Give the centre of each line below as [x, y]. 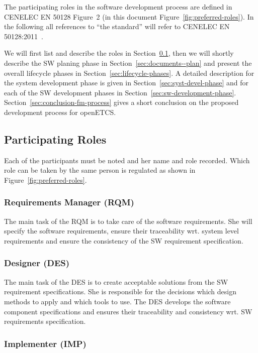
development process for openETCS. [60, 112]
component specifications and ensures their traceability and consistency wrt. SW [128, 311]
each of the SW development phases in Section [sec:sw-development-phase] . [120, 92]
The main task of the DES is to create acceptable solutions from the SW [116, 281]
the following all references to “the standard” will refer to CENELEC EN [117, 26]
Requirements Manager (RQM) [69, 202]
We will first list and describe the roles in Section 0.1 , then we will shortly [119, 53]
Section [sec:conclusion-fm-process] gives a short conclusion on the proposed [121, 102]
